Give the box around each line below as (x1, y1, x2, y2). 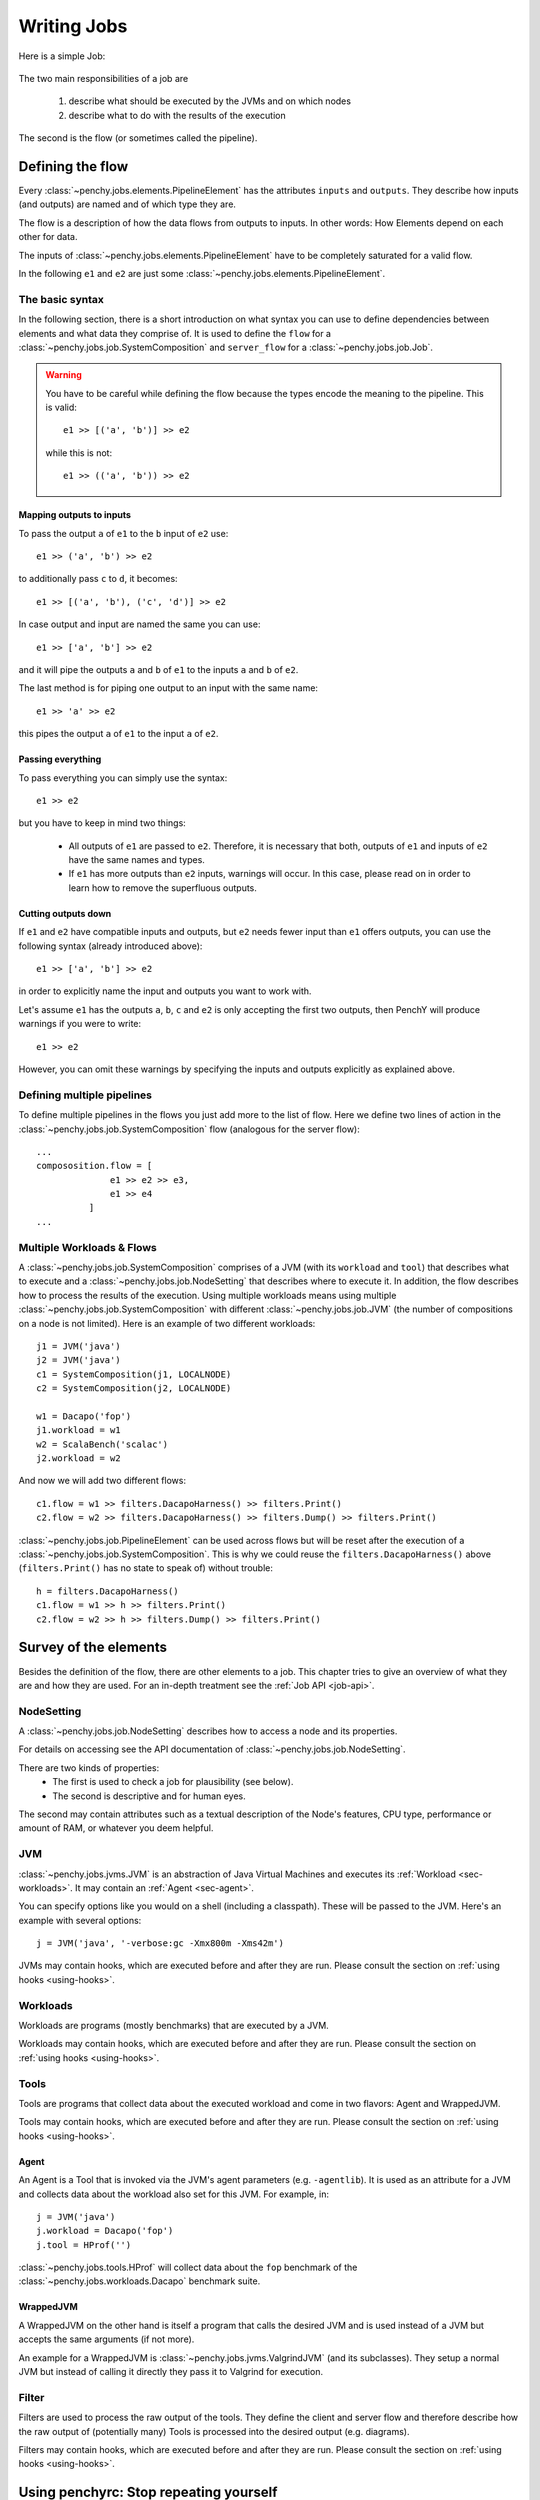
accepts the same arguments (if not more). (18, 2333, 195, 2345)
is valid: (45, 401, 77, 414)
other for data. (18, 231, 78, 243)
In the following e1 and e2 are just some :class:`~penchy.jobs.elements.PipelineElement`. (18, 267, 386, 279)
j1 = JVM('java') (36, 1340, 121, 1352)
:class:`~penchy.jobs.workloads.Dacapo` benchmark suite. (18, 2275, 261, 2287)
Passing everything (18, 753, 102, 765)
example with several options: (18, 1914, 142, 1926)
